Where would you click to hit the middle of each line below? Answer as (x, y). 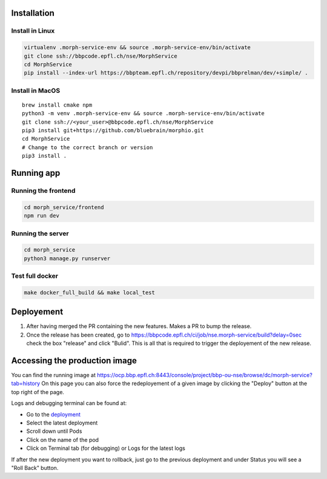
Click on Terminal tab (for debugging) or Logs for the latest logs (106, 448)
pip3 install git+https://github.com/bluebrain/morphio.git (113, 131)
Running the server (40, 233)
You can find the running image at (54, 375)
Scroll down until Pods (54, 431)
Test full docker (35, 276)
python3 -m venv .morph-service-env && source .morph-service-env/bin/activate (143, 113)
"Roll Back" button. (35, 467)
